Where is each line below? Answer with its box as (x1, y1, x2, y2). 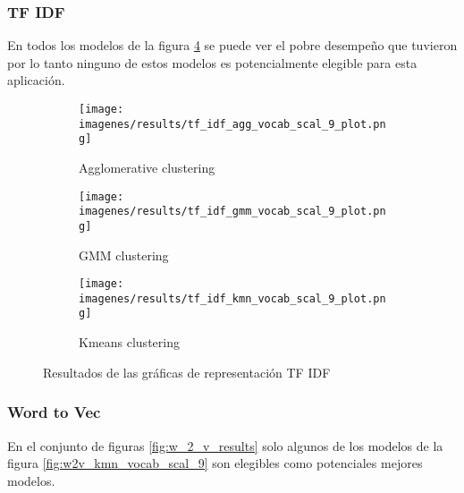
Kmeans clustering (79, 333, 180, 352)
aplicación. (7, 71, 65, 89)
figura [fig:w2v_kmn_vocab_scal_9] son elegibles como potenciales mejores (7, 454, 423, 472)
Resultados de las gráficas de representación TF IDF (43, 362, 331, 381)
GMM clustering (79, 245, 169, 264)
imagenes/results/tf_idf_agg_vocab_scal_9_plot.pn (79, 117, 386, 131)
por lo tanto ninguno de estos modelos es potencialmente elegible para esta (7, 53, 418, 72)
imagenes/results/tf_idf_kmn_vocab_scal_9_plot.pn (79, 292, 386, 305)
